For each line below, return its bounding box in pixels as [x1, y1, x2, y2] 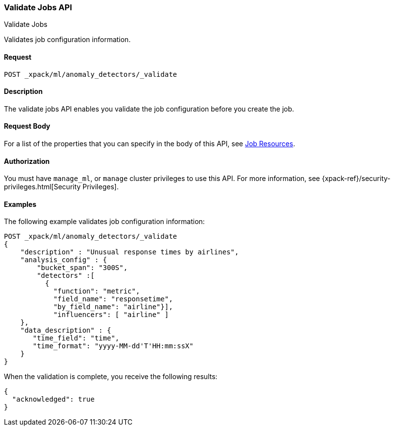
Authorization [4, 157, 50, 165]
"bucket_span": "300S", [37, 264, 128, 272]
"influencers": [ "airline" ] [53, 311, 169, 319]
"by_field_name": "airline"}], [53, 303, 173, 311]
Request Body [4, 122, 50, 131]
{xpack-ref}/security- [322, 174, 391, 183]
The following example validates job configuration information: [4, 217, 205, 226]
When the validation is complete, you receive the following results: [4, 372, 218, 381]
